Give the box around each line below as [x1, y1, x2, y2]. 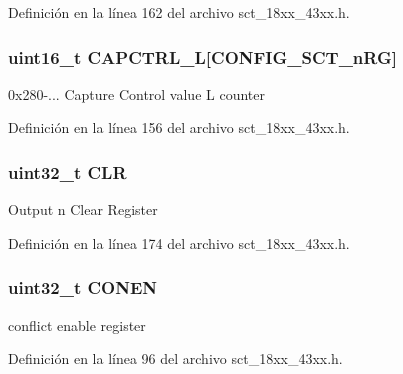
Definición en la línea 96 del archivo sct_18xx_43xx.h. [8, 348, 343, 369]
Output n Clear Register [8, 199, 158, 220]
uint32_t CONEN [8, 275, 158, 300]
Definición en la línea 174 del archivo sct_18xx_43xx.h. [8, 232, 350, 253]
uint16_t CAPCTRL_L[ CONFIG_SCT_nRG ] [8, 44, 397, 69]
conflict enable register [8, 314, 146, 335]
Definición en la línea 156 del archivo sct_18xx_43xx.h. [8, 117, 350, 138]
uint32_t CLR [8, 159, 127, 184]
